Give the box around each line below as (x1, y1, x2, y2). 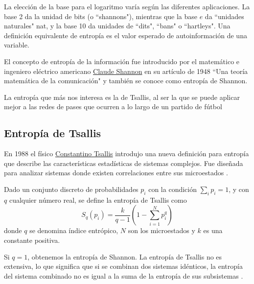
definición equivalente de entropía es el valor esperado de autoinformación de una (4, 30, 247, 40)
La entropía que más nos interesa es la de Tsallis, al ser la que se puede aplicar (4, 92, 240, 102)
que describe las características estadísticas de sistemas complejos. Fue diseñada (4, 158, 243, 168)
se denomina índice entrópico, (29, 225, 118, 236)
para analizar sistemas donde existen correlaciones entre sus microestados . (4, 167, 228, 178)
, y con (229, 184, 249, 194)
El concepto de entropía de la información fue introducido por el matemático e (4, 56, 240, 66)
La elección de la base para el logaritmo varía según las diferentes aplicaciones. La (4, 1, 250, 11)
